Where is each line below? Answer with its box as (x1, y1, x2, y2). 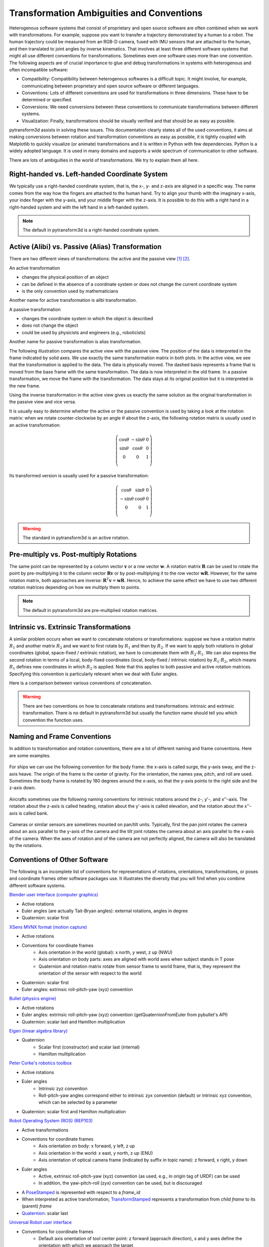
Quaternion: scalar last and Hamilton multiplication (21, 1019, 126, 1025)
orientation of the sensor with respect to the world (38, 970, 142, 976)
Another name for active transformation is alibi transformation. (9, 297, 137, 303)
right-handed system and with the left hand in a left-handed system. (9, 204, 149, 210)
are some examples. (9, 752, 51, 758)
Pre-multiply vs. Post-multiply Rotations (9, 550, 137, 559)
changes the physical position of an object (21, 274, 109, 280)
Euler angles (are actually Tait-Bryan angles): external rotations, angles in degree (21, 908, 188, 914)
